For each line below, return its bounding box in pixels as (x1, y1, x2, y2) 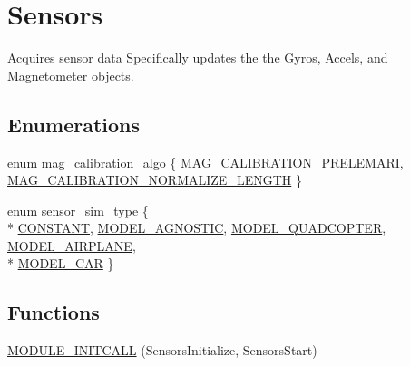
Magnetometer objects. (7, 65, 134, 84)
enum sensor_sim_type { (7, 200, 149, 219)
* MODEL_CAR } (7, 254, 114, 273)
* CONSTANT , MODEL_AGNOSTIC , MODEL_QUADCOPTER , (7, 218, 386, 237)
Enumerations (7, 110, 141, 138)
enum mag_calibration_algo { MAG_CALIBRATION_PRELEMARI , (7, 152, 404, 171)
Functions (7, 298, 100, 326)
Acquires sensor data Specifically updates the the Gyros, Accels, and (7, 48, 388, 67)
